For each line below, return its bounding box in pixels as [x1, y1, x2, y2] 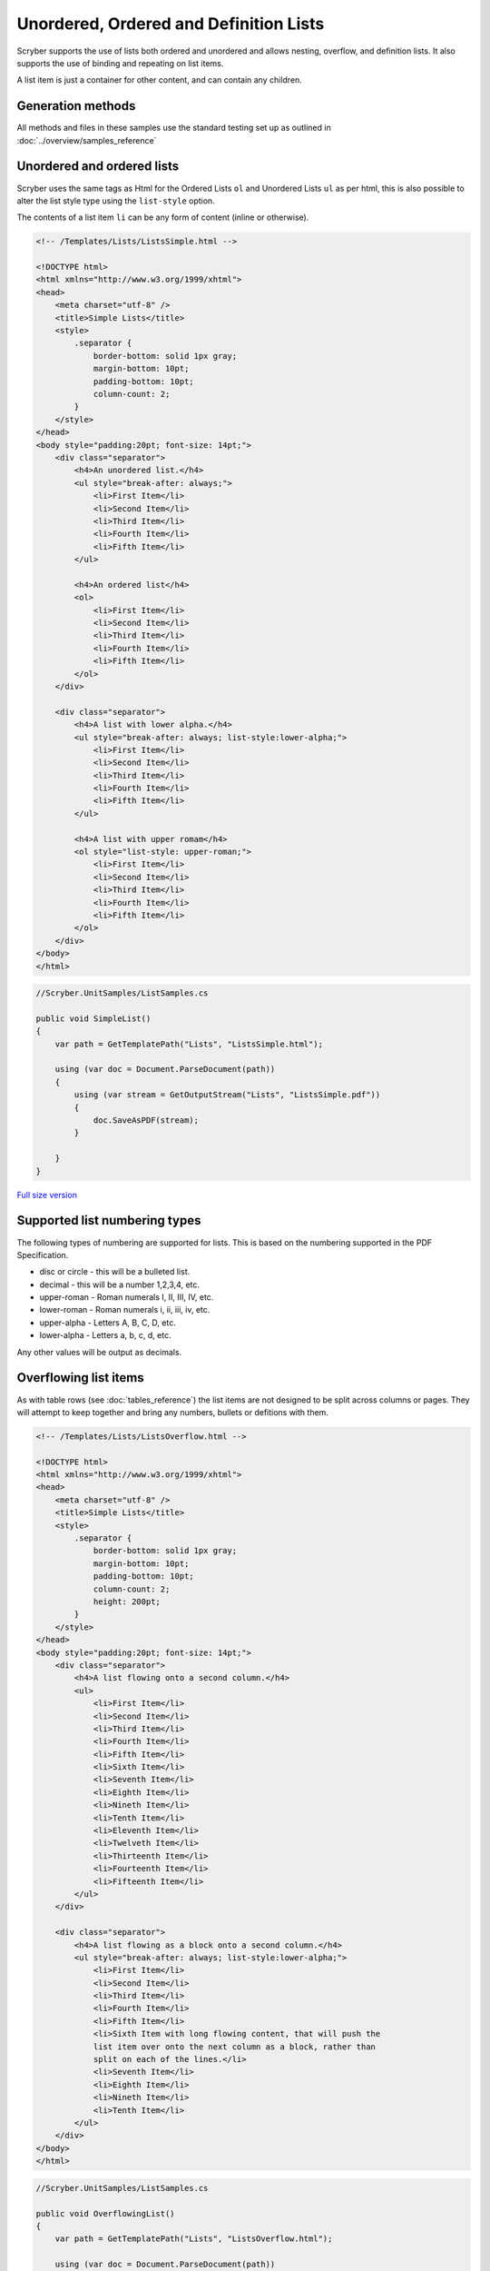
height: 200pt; [93, 1596, 161, 1607]
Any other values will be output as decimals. [16, 1346, 182, 1357]
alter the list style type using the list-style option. [16, 195, 215, 206]
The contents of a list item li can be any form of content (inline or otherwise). [16, 212, 309, 223]
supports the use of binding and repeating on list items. [16, 57, 224, 68]
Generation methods [16, 98, 136, 114]
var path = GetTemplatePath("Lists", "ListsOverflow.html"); [54, 2234, 333, 2244]
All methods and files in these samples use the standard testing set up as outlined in [16, 123, 331, 134]
